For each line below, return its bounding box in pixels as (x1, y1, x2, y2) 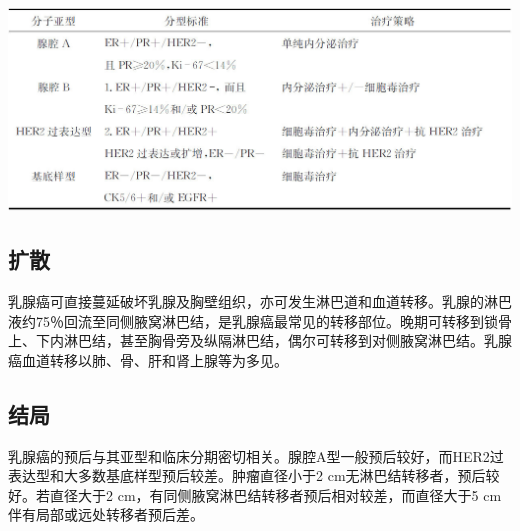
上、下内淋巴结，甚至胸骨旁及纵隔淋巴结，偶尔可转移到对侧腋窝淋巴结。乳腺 (8, 330, 512, 351)
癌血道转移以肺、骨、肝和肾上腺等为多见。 (8, 349, 288, 370)
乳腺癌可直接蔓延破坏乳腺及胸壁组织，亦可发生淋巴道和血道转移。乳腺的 (8, 291, 484, 312)
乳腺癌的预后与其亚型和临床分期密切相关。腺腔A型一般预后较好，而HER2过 (8, 445, 504, 466)
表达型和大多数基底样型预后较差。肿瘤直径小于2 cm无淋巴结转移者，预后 (8, 465, 486, 486)
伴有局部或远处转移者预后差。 (8, 504, 204, 525)
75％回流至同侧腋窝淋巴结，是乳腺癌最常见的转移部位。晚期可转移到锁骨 (35, 310, 512, 331)
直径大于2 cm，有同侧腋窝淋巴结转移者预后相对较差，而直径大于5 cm (49, 484, 502, 505)
